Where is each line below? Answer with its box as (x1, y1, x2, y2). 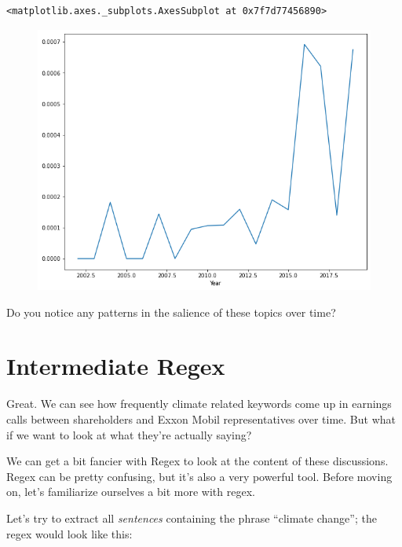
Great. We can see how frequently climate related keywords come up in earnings (6, 395, 392, 412)
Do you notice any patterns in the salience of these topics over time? (6, 303, 336, 320)
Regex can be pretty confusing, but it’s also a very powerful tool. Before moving (6, 468, 393, 484)
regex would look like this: (6, 525, 133, 541)
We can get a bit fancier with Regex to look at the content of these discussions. (6, 453, 389, 469)
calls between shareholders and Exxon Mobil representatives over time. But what (6, 410, 397, 427)
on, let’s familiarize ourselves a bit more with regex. (6, 483, 255, 500)
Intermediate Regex (6, 350, 225, 382)
